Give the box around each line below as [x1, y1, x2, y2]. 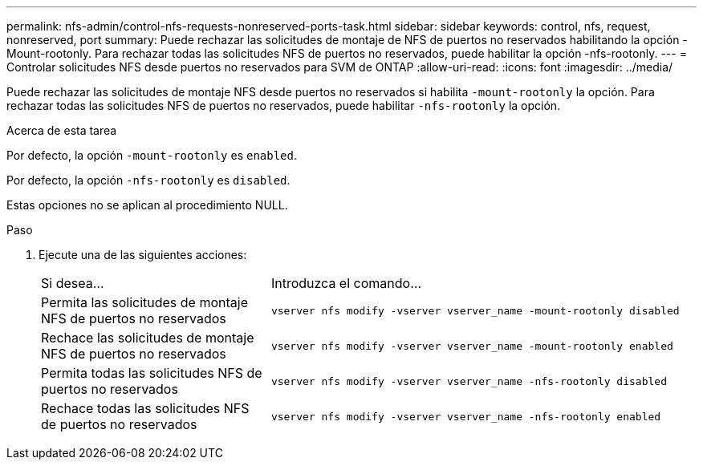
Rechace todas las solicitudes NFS [41, 400, 250, 416]
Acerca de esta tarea [6, 124, 117, 137]
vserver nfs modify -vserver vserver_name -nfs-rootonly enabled [270, 410, 661, 423]
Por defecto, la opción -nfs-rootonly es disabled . [6, 173, 291, 187]
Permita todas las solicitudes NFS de [41, 365, 262, 381]
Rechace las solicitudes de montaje [41, 330, 254, 346]
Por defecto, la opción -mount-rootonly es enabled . [6, 148, 298, 162]
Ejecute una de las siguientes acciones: [39, 248, 247, 261]
